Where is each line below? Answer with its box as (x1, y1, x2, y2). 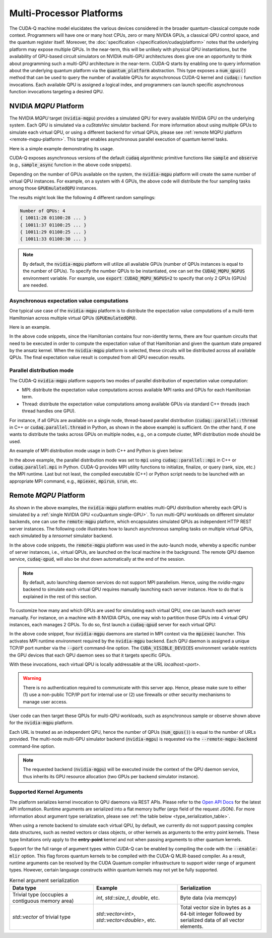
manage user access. (23, 698, 67, 705)
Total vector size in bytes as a (180, 904, 251, 911)
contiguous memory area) (12, 898, 74, 905)
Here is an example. (9, 324, 51, 330)
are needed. (23, 282, 48, 288)
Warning (23, 675, 41, 681)
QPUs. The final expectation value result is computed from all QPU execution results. (9, 355, 185, 361)
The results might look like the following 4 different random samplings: (9, 194, 156, 200)
